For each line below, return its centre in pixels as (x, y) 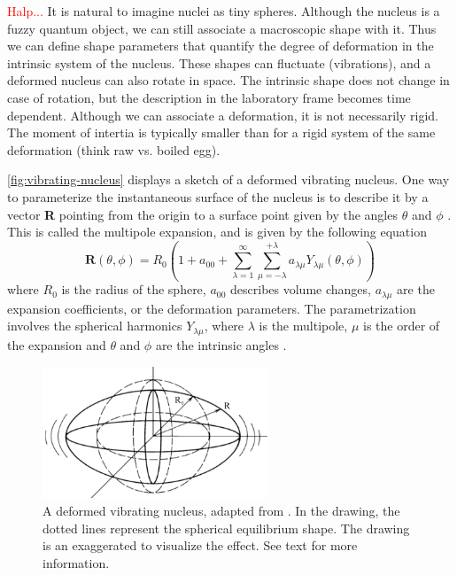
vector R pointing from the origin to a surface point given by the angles (202, 214)
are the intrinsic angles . (221, 344)
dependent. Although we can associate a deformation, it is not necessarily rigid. (223, 115)
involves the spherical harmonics (95, 326)
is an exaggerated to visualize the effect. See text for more (200, 545)
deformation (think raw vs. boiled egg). (114, 149)
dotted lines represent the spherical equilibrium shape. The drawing (226, 528)
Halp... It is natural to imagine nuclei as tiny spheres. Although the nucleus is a (224, 11)
